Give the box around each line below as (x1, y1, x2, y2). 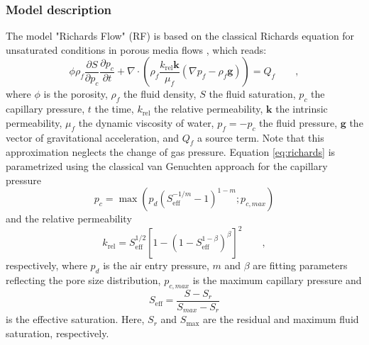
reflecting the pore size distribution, (6, 273, 161, 288)
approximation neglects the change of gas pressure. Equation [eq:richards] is (6, 145, 336, 159)
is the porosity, (43, 86, 108, 101)
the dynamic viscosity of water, (78, 115, 214, 130)
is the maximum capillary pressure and (192, 273, 362, 288)
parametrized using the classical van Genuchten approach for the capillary (6, 158, 328, 173)
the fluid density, (123, 86, 197, 101)
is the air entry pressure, (103, 258, 209, 273)
